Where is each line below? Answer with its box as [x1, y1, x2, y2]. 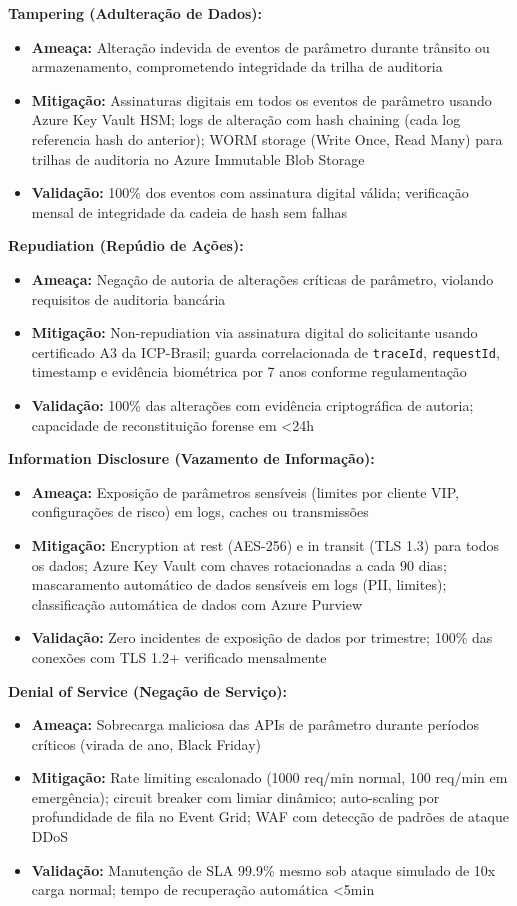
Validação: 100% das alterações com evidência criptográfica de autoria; [31, 394, 474, 415]
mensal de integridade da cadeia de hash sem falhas [31, 201, 348, 222]
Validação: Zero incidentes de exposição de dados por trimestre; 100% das [31, 627, 493, 648]
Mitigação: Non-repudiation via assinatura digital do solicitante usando [31, 322, 478, 343]
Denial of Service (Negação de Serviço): [8, 680, 287, 701]
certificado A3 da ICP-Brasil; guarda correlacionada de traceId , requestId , [31, 341, 500, 362]
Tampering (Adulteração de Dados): [8, 3, 263, 23]
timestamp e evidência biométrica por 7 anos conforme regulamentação [31, 361, 467, 382]
